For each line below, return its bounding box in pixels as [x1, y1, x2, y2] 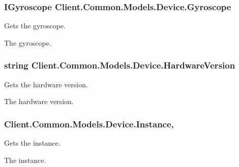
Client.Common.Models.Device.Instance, [4, 117, 174, 130]
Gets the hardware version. [4, 79, 88, 89]
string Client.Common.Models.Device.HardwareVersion [4, 59, 235, 72]
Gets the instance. [4, 138, 61, 148]
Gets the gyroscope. [4, 20, 66, 31]
